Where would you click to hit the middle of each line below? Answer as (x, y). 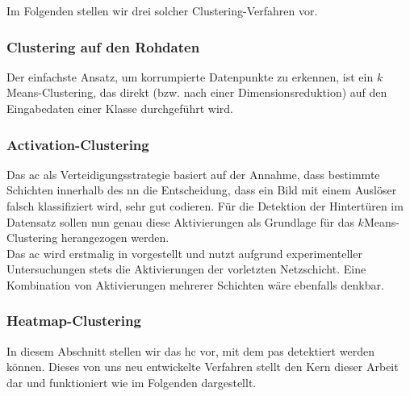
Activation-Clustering (78, 144)
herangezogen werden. (115, 238)
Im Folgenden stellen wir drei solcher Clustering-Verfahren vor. (162, 10)
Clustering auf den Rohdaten (103, 46)
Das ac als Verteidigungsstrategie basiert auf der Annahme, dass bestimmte (193, 174)
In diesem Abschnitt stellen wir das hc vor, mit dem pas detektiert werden (190, 350)
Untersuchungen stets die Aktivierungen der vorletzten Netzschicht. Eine (186, 269)
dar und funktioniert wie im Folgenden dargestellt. (132, 382)
